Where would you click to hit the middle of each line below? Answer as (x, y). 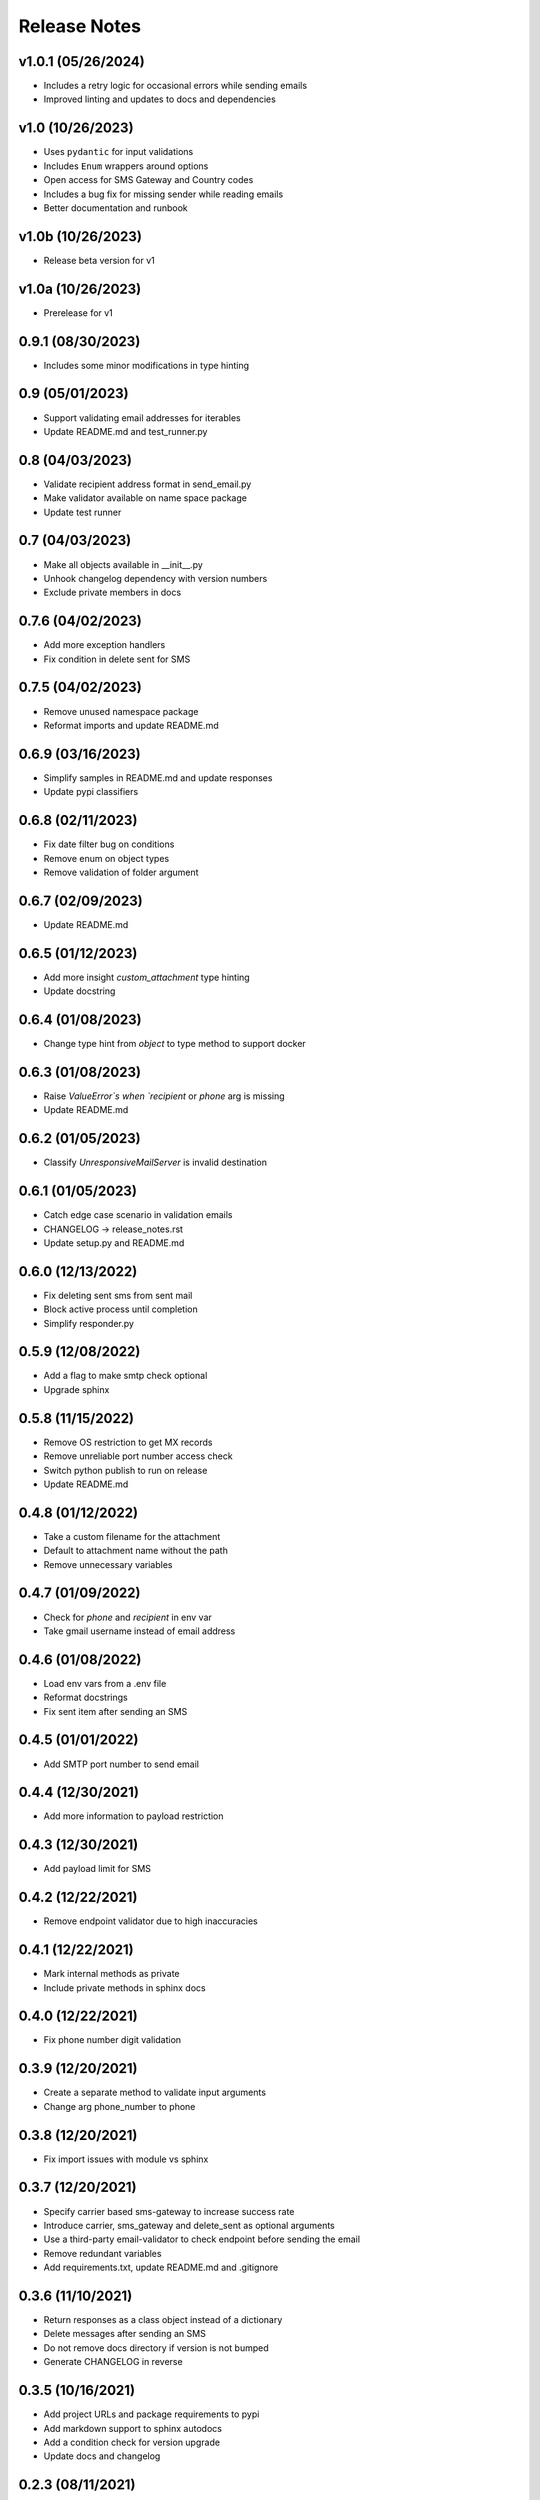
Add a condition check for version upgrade (131, 2442)
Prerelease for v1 (78, 312)
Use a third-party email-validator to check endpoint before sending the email (201, 2239)
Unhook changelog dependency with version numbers (155, 578)
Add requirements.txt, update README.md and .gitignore (161, 2267)
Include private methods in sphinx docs (124, 1987)
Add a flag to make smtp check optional (125, 1376)
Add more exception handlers (104, 645)
